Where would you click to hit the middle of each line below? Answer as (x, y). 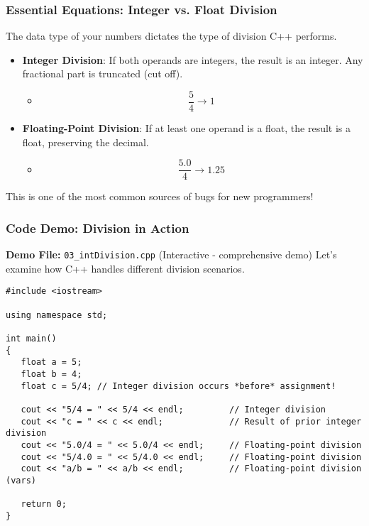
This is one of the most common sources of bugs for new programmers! (160, 196)
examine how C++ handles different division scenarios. (125, 268)
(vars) (21, 480)
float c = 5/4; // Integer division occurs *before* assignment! (178, 386)
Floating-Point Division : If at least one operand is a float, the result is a (187, 128)
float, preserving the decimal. (86, 142)
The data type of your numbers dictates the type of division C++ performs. (171, 36)
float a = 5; (51, 362)
